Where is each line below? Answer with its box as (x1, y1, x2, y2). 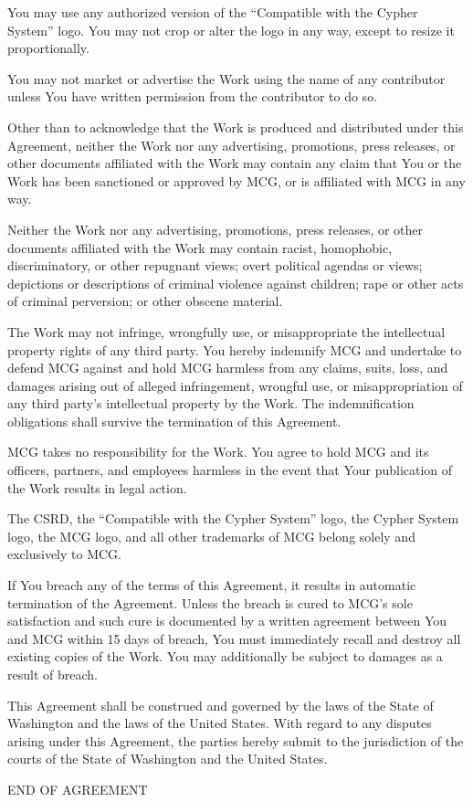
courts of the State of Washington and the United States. (7, 749, 328, 768)
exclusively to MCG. (7, 544, 122, 564)
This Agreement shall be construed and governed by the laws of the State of (7, 695, 434, 714)
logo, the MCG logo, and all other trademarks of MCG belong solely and (7, 526, 415, 545)
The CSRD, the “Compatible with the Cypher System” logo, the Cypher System (7, 509, 459, 528)
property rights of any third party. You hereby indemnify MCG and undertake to (7, 340, 462, 359)
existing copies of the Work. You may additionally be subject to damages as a (7, 647, 443, 666)
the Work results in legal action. (7, 478, 187, 497)
